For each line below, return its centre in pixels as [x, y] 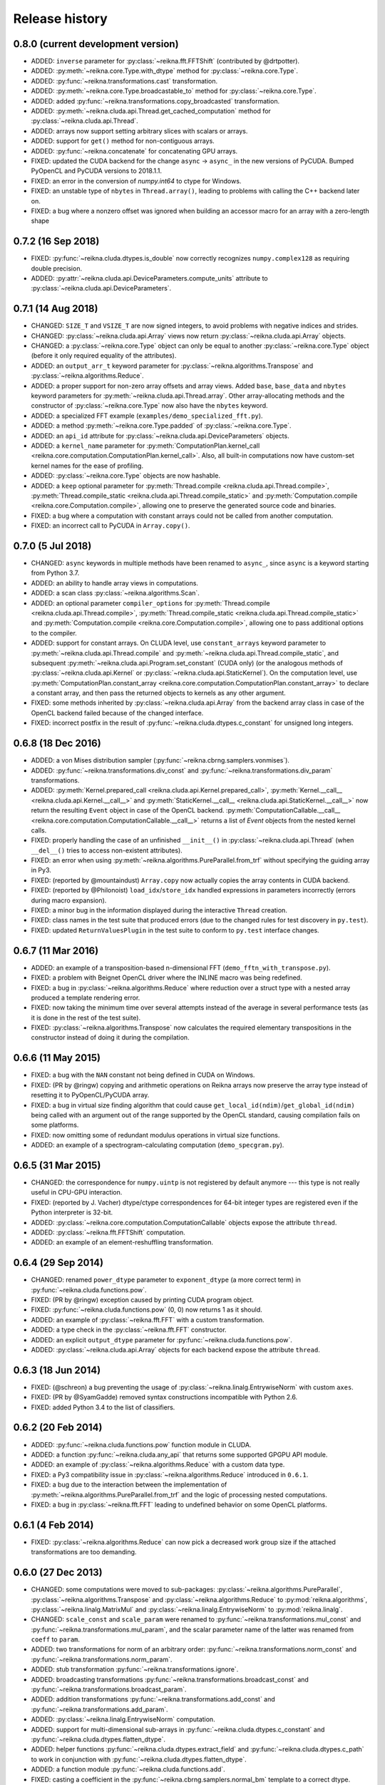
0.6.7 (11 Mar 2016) [56, 951]
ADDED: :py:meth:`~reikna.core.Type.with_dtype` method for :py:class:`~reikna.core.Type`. [165, 71]
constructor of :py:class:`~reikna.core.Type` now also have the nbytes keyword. [149, 406]
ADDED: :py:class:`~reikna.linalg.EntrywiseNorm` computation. [123, 1719]
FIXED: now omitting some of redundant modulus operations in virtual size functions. [155, 1135]
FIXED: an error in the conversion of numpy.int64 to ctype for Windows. [136, 181]
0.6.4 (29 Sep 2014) [58, 1263]
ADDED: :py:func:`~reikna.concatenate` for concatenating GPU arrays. [134, 151]
